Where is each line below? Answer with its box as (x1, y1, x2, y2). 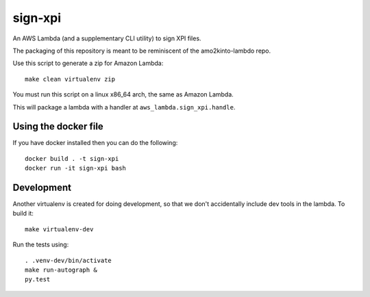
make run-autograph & (25, 266, 97, 274)
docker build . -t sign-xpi (25, 155, 119, 162)
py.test (25, 276, 51, 283)
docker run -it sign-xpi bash (25, 164, 127, 172)
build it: (12, 209, 34, 218)
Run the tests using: (12, 240, 69, 249)
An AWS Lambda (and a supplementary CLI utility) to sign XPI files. (12, 34, 201, 42)
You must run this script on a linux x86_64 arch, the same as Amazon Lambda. (12, 90, 234, 99)
